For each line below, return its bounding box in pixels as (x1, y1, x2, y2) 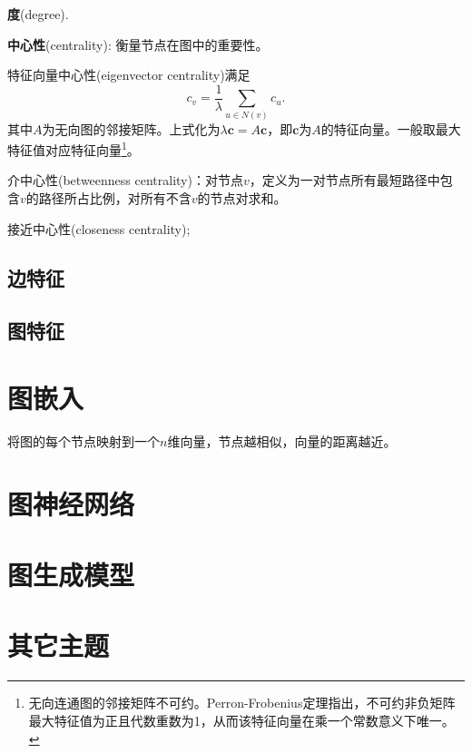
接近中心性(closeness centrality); (7, 219, 191, 238)
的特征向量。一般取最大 (320, 119, 461, 138)
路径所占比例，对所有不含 (38, 189, 192, 208)
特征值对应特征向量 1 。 (7, 138, 140, 159)
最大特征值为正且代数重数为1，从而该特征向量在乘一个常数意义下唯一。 (28, 710, 455, 729)
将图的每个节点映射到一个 (7, 431, 160, 450)
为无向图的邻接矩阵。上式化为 (42, 119, 221, 138)
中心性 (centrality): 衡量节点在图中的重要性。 (7, 34, 269, 54)
